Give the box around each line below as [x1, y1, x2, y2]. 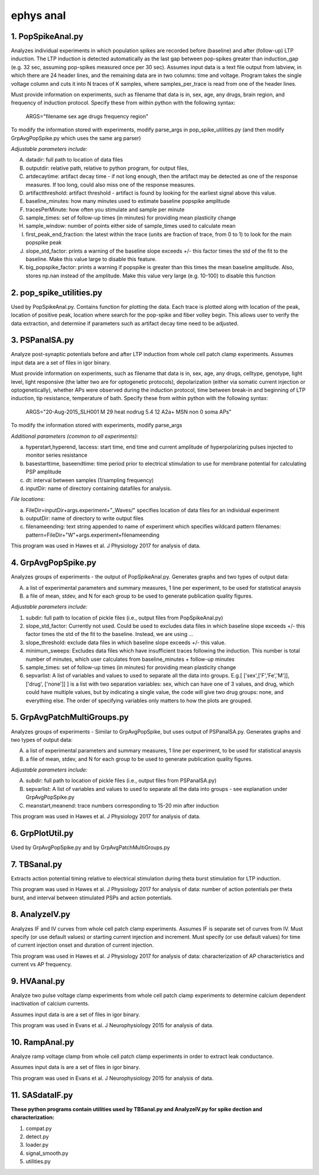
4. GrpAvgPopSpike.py [11, 558, 97, 568]
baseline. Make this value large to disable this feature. [25, 256, 157, 263]
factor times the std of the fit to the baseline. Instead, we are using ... [25, 631, 194, 638]
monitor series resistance [25, 451, 88, 459]
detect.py [25, 1133, 50, 1140]
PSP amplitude [25, 468, 61, 476]
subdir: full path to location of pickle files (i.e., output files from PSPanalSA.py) [25, 777, 217, 784]
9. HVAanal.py [11, 976, 65, 986]
